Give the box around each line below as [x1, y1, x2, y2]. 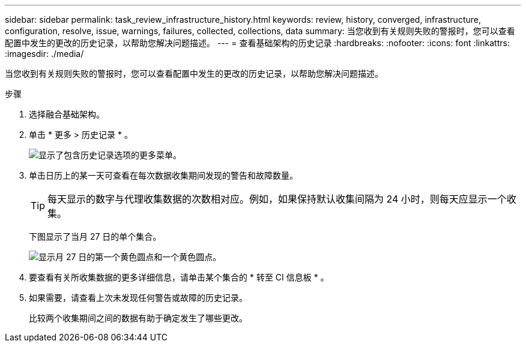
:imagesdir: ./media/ [5, 49, 84, 59]
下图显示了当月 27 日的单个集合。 [29, 231, 162, 242]
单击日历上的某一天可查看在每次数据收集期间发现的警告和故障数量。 [29, 170, 298, 180]
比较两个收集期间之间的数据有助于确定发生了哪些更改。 [29, 313, 247, 323]
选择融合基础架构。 [29, 109, 104, 119]
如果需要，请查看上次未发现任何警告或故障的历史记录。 [29, 292, 247, 303]
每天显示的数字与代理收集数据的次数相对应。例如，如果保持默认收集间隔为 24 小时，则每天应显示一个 [47, 193, 507, 205]
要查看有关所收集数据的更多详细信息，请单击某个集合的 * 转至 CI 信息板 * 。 [29, 272, 329, 282]
